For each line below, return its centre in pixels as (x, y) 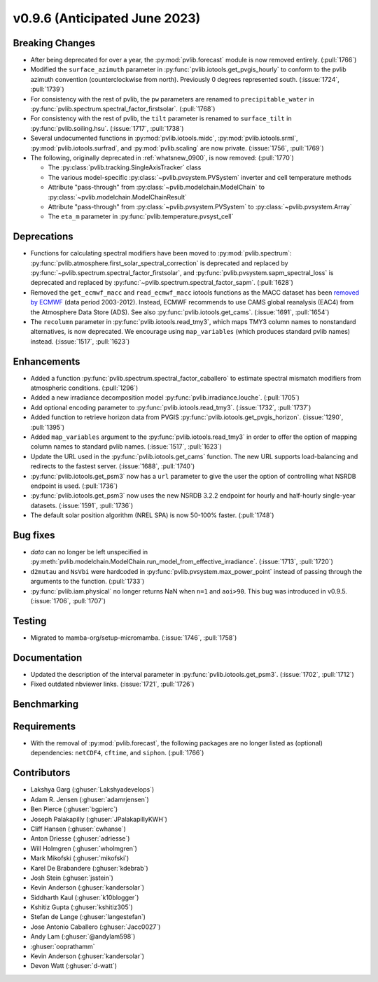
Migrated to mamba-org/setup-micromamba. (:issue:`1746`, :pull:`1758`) (134, 638)
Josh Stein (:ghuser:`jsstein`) (72, 878)
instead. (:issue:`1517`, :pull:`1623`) (80, 341)
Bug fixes (34, 535)
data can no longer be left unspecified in (89, 552)
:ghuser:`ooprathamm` (63, 946)
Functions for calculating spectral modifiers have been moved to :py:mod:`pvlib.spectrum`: (161, 253)
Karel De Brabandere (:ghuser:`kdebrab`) (89, 868)
